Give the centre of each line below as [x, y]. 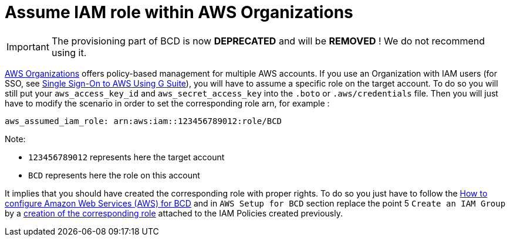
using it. [69, 52]
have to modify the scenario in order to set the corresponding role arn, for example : [167, 103]
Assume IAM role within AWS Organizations [179, 12]
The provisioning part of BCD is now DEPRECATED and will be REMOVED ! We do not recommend [268, 41]
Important [28, 47]
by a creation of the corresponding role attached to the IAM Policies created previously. [174, 213]
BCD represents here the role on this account [114, 175]
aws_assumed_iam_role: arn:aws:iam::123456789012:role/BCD [143, 121]
